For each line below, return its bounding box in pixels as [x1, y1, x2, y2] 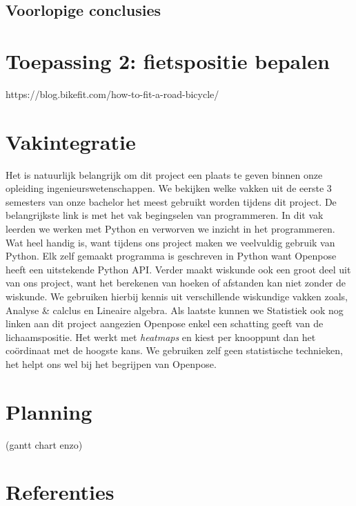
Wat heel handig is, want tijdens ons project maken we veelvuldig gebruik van [6, 235, 335, 249]
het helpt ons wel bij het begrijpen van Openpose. [6, 356, 217, 371]
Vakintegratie [6, 127, 136, 155]
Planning [6, 397, 92, 425]
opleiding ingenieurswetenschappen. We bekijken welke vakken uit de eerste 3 [6, 181, 332, 195]
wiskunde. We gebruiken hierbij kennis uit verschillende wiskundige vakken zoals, [6, 289, 348, 303]
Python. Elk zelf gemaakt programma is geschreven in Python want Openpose [6, 249, 337, 263]
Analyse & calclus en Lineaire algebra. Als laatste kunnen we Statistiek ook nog [6, 302, 344, 317]
